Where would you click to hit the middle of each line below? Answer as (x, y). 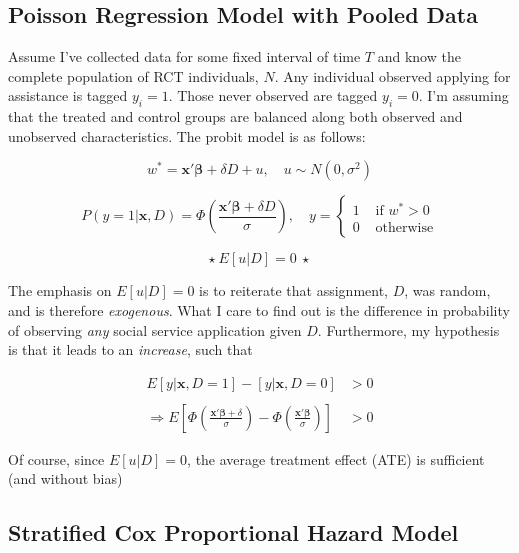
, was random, (447, 290)
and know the (419, 56)
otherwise (404, 227)
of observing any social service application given (155, 329)
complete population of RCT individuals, (133, 75)
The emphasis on (60, 290)
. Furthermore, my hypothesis (408, 329)
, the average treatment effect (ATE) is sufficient (336, 458)
